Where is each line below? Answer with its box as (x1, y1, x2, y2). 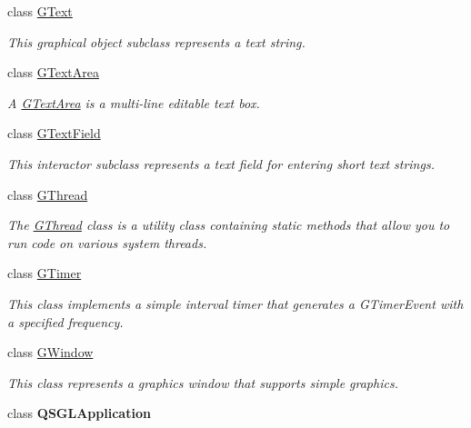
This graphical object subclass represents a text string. (7, 32, 306, 51)
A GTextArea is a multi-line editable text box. (7, 93, 260, 112)
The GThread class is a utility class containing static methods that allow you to (7, 215, 450, 234)
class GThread (7, 184, 88, 204)
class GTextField (7, 124, 101, 143)
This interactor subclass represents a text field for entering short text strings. (7, 154, 435, 173)
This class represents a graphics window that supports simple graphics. (7, 373, 398, 392)
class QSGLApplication (7, 403, 151, 423)
